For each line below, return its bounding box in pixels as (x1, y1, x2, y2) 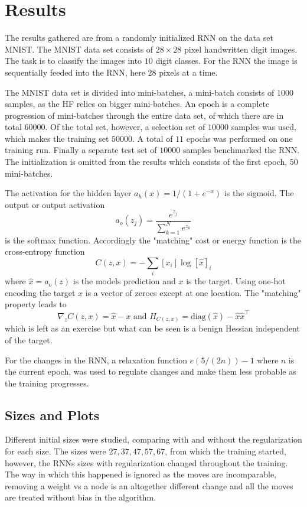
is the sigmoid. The (224, 187, 294, 199)
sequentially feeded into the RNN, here (5, 66, 145, 78)
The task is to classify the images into (5, 54, 142, 67)
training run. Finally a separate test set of (5, 144, 157, 156)
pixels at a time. (159, 66, 218, 78)
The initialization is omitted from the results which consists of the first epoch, (5, 155, 288, 168)
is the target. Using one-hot (186, 275, 286, 287)
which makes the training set (5, 132, 109, 144)
